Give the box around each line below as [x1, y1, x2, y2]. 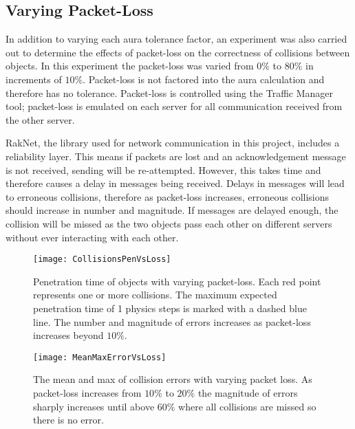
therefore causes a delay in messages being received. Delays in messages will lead [6, 176, 345, 190]
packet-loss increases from [33, 385, 142, 399]
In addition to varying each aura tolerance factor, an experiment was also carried [6, 32, 347, 46]
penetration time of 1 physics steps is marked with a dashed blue [33, 300, 307, 315]
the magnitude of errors [197, 385, 298, 399]
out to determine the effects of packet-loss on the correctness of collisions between [6, 45, 350, 59]
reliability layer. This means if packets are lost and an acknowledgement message [6, 148, 346, 163]
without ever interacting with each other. [6, 230, 179, 244]
